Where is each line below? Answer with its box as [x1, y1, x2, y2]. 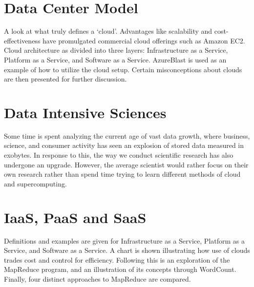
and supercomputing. [4, 178, 67, 188]
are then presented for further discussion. [4, 74, 127, 84]
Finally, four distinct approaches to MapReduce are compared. [4, 273, 191, 284]
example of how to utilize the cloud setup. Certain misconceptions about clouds [4, 64, 242, 74]
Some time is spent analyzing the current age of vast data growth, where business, [4, 130, 250, 141]
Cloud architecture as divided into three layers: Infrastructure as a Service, [4, 45, 228, 55]
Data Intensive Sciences [4, 102, 167, 122]
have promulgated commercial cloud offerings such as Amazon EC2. [42, 35, 245, 45]
